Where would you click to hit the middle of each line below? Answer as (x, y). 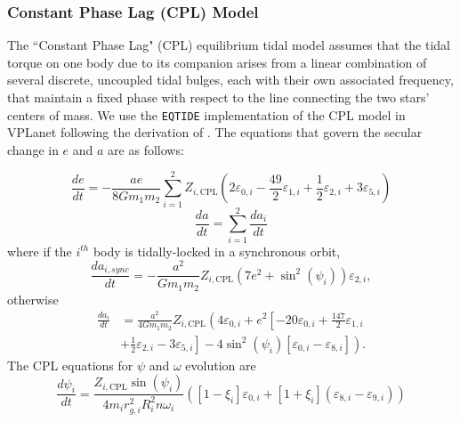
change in (33, 149)
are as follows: (146, 149)
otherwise (33, 299)
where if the (40, 251)
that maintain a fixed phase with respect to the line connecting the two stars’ (218, 97)
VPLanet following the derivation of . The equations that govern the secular (215, 132)
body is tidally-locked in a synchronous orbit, (217, 251)
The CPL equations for (70, 365)
